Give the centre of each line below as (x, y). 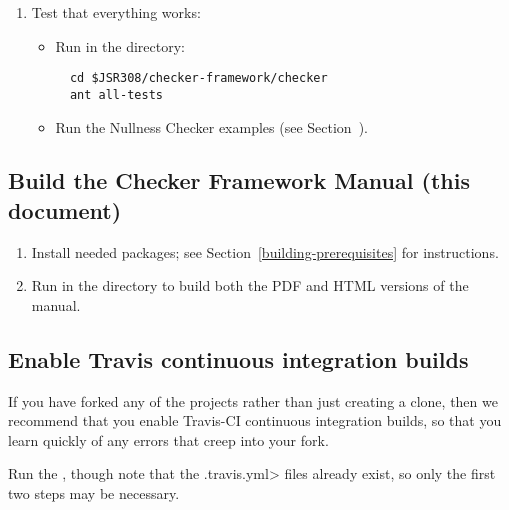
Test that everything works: (116, 12)
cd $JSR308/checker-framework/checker (198, 78)
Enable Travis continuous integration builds (238, 358)
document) (65, 209)
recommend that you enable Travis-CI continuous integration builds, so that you (255, 420)
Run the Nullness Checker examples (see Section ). (211, 126)
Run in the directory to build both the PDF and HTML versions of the (250, 285)
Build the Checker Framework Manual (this (239, 180)
